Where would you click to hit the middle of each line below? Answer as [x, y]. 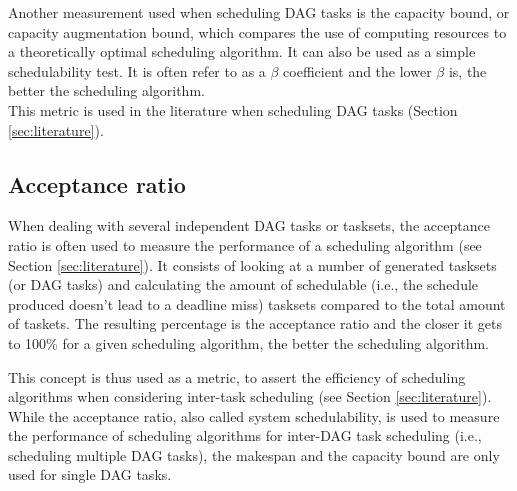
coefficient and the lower [357, 70]
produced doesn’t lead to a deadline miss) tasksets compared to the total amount [257, 303]
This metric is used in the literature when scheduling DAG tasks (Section [233, 109]
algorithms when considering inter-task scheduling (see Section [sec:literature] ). [250, 396]
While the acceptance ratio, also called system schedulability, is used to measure [254, 415]
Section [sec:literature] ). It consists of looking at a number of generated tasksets [252, 264]
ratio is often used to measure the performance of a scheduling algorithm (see [245, 244]
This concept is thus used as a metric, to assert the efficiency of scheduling [237, 376]
